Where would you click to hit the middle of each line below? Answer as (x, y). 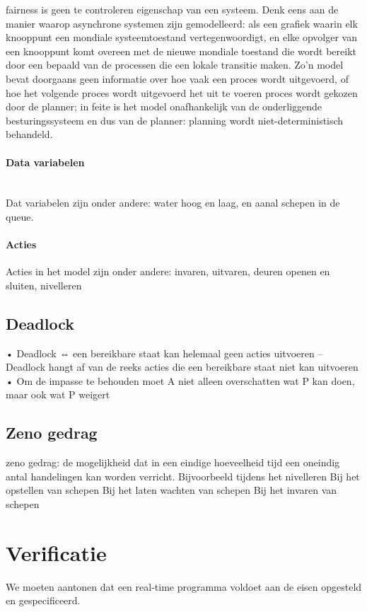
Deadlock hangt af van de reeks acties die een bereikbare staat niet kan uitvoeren (182, 367)
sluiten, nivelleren (44, 285)
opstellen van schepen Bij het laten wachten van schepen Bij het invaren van (171, 490)
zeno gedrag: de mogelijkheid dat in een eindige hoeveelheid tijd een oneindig (173, 462)
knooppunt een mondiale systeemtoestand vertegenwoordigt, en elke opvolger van (181, 37)
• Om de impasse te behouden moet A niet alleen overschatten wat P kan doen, (180, 380)
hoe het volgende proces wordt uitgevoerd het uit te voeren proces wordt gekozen (182, 92)
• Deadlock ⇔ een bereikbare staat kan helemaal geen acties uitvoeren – (164, 353)
